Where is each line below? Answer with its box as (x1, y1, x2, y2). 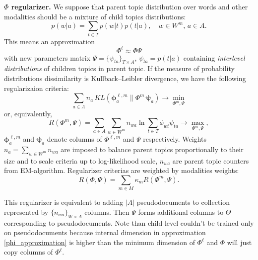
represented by (4, 206, 49, 217)
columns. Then (84, 206, 129, 217)
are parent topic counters (172, 155, 249, 166)
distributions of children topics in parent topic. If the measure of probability (4, 63, 235, 74)
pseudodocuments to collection (136, 197, 230, 207)
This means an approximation (4, 36, 95, 46)
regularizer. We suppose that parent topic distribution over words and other (11, 1, 248, 11)
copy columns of (4, 247, 53, 257)
